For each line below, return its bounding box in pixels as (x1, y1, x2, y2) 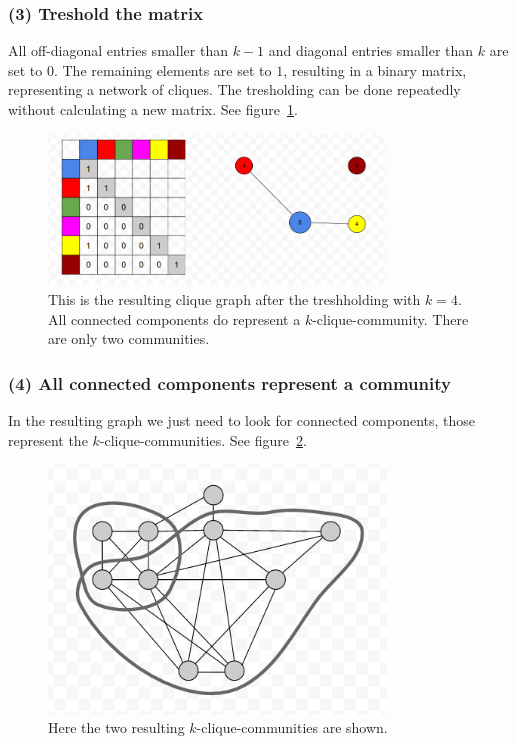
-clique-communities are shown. (196, 717, 388, 738)
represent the (8, 429, 88, 450)
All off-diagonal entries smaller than (8, 40, 228, 61)
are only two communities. (48, 328, 210, 349)
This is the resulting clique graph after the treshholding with (48, 289, 421, 310)
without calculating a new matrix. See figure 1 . (8, 99, 298, 119)
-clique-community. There (312, 308, 469, 329)
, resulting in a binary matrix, (283, 59, 467, 80)
